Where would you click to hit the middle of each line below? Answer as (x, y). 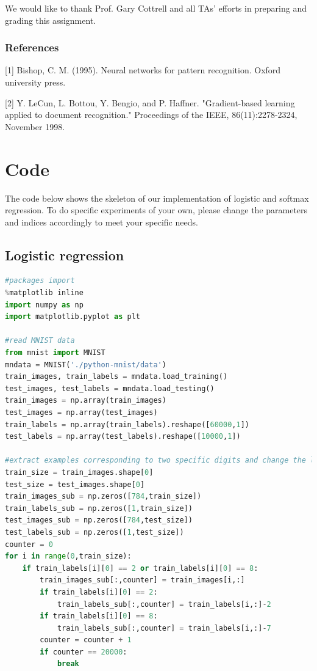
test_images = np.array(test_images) (81, 413)
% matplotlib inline (44, 293)
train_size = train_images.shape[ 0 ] (79, 472)
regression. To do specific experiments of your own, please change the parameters (156, 210)
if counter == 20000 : (84, 652)
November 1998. (35, 126)
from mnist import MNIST (55, 353)
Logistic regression (65, 255)
